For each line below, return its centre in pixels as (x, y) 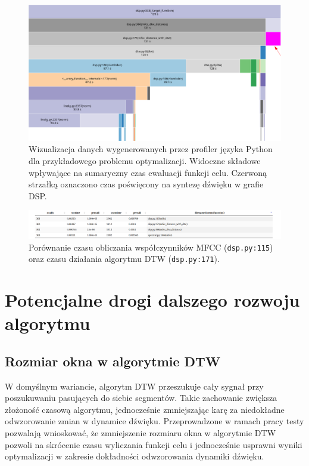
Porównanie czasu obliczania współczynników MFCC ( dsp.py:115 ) (151, 247)
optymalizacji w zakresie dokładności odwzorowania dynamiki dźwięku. (135, 456)
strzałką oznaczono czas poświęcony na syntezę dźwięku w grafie (146, 184)
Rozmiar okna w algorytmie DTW (113, 361)
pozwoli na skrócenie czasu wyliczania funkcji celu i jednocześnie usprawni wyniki (154, 444)
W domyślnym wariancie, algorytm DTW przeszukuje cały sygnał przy (134, 386)
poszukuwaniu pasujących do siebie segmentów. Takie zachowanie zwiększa (141, 398)
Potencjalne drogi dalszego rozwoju (152, 300)
